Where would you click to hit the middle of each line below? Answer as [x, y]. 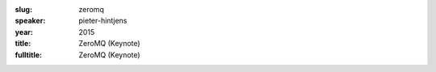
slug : [23, 9]
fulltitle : [28, 55]
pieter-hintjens [103, 21]
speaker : [30, 21]
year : [24, 32]
